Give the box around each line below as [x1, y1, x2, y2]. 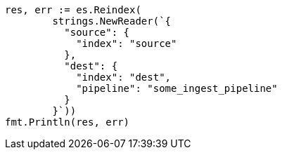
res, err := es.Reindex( [5, 4, 141, 15]
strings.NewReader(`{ [52, 15, 172, 27]
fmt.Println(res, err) [5, 116, 130, 128]
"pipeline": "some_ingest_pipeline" [76, 83, 278, 94]
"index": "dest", [76, 72, 172, 83]
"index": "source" [76, 38, 177, 49]
